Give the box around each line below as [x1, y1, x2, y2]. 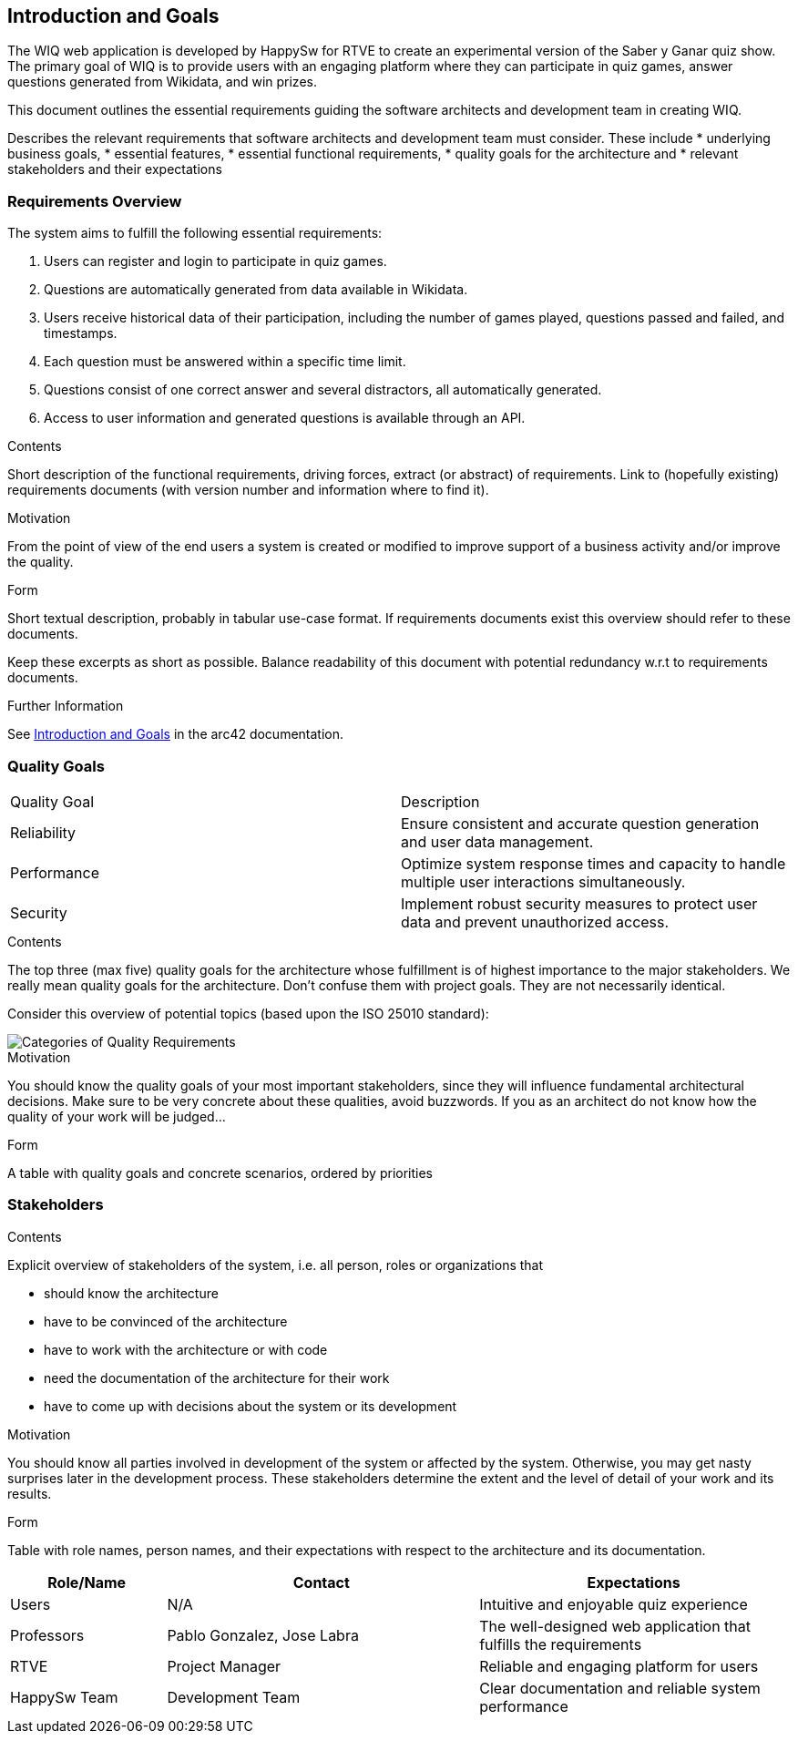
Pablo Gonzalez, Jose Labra [167, 1625, 359, 1644]
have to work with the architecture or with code [44, 1341, 328, 1357]
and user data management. [401, 832, 594, 851]
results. [7, 1485, 52, 1501]
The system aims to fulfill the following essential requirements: [7, 225, 383, 241]
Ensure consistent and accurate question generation [401, 814, 760, 833]
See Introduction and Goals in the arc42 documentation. [7, 726, 344, 742]
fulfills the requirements [479, 1634, 642, 1654]
